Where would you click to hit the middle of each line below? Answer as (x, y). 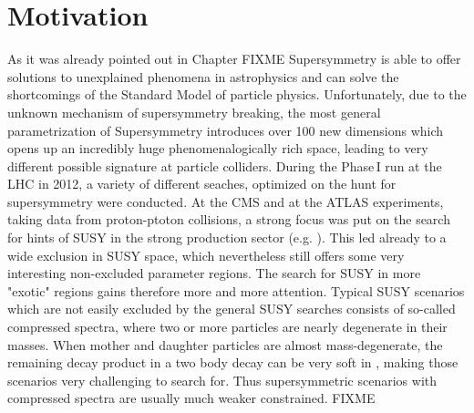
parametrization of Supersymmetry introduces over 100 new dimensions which (226, 130)
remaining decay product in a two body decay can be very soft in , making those (233, 362)
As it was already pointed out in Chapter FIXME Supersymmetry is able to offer (234, 59)
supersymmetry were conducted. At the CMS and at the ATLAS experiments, (226, 201)
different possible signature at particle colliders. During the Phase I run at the (225, 165)
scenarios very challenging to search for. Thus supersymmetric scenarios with (222, 380)
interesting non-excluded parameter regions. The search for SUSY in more (214, 273)
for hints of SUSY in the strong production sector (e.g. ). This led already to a (227, 237)
